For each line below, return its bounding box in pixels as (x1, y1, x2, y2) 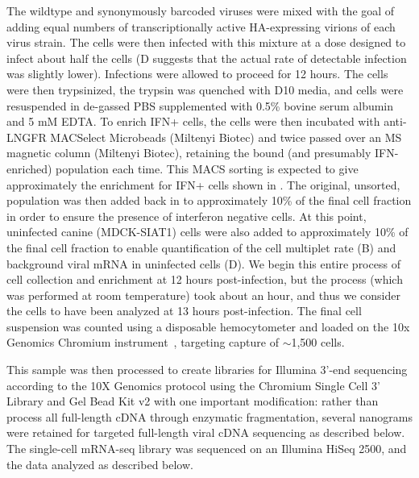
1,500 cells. (291, 334, 345, 351)
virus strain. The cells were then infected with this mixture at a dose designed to (6, 34, 406, 51)
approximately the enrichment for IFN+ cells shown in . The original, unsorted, (6, 176, 400, 193)
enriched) (6, 160, 52, 177)
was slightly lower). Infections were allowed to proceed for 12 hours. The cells (6, 65, 388, 82)
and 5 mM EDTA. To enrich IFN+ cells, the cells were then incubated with (6, 113, 380, 130)
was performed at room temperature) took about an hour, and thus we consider (6, 286, 400, 303)
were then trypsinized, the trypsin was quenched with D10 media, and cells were (6, 81, 404, 98)
